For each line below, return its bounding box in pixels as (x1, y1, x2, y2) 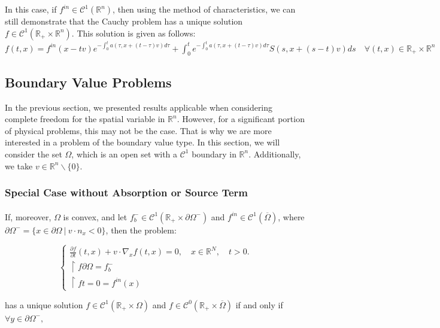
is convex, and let (63, 210, 128, 223)
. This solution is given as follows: (71, 26, 196, 39)
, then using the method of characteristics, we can (113, 3, 296, 15)
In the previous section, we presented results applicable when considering (5, 101, 273, 113)
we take (5, 159, 33, 172)
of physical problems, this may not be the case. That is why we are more (5, 124, 272, 136)
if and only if (235, 298, 283, 311)
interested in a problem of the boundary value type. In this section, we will (5, 136, 280, 148)
